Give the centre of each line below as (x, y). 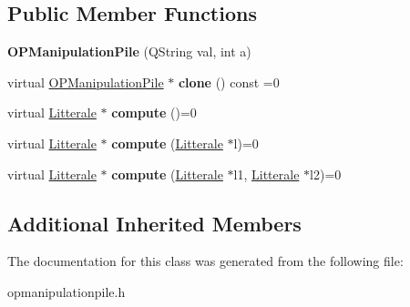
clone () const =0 (229, 82)
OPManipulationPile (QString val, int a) (129, 51)
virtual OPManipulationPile (86, 82)
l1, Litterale (266, 174)
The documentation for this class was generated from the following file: (205, 261)
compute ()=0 (154, 113)
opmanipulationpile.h (67, 291)
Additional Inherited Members (154, 223)
